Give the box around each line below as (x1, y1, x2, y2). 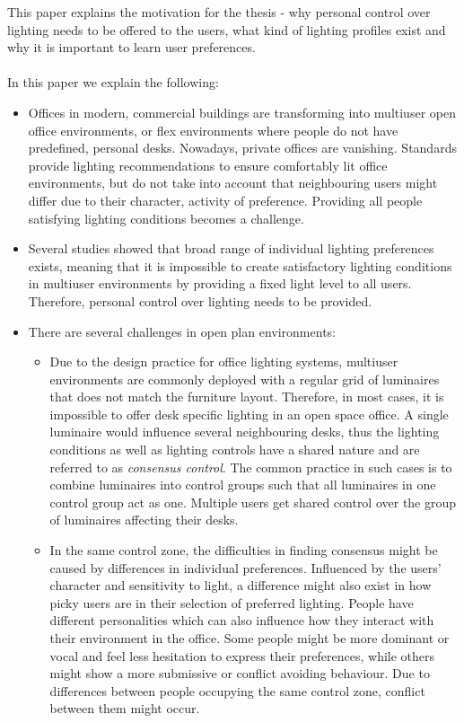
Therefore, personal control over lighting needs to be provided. (28, 291, 372, 310)
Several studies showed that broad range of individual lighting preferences (28, 239, 434, 258)
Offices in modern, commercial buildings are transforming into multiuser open (28, 102, 456, 121)
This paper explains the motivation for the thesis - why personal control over (7, 3, 431, 21)
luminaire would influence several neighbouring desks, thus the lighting (49, 422, 440, 441)
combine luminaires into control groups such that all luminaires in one (49, 475, 436, 494)
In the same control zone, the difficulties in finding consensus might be (49, 541, 438, 560)
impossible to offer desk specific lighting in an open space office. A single (49, 404, 449, 423)
